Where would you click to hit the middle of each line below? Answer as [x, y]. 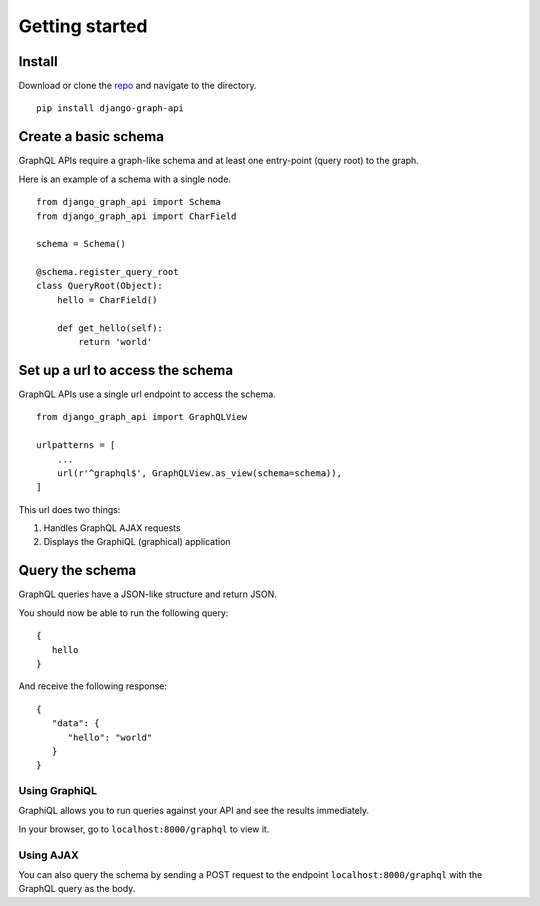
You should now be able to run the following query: [123, 612]
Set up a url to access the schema [126, 370]
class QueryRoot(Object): [100, 286]
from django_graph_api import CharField [136, 216]
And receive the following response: [92, 686]
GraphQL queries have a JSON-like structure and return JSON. [147, 594]
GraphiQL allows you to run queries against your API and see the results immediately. [194, 811]
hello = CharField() [107, 299]
